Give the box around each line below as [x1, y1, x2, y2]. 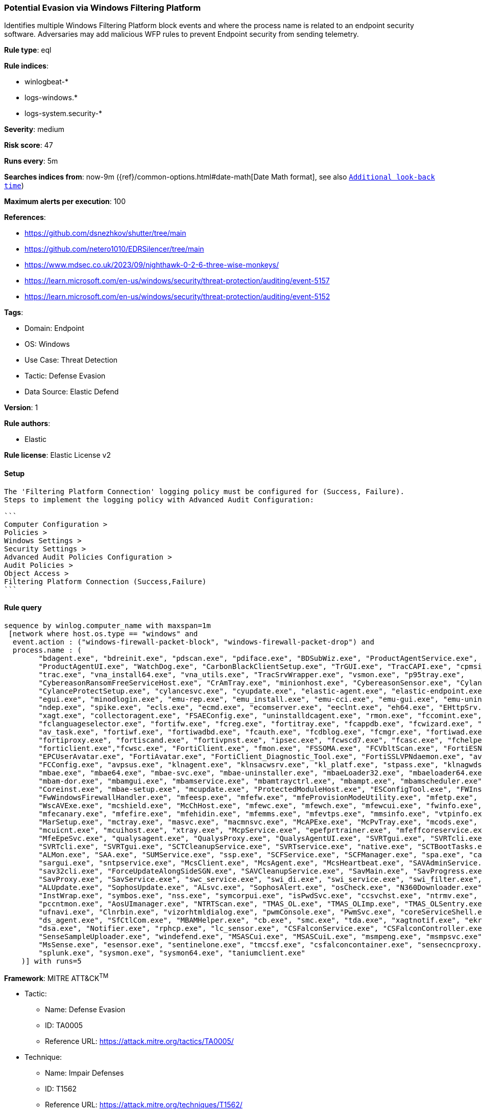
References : [4, 213, 46, 222]
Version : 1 [4, 403, 38, 412]
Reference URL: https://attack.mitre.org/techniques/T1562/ [45, 1100, 243, 1109]
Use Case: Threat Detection [25, 355, 118, 365]
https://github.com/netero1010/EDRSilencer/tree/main [25, 244, 204, 254]
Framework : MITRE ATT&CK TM [4, 972, 109, 983]
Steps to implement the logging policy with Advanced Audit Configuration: [4, 495, 314, 504]
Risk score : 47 [4, 141, 53, 150]
